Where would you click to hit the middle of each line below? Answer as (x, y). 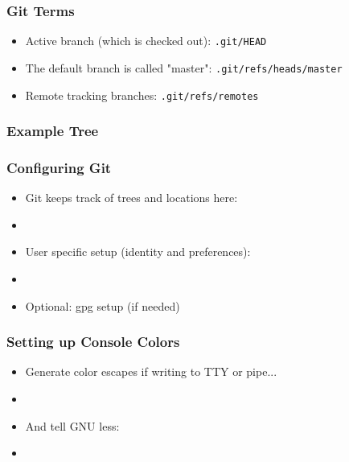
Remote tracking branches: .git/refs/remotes (142, 95)
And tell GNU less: (72, 425)
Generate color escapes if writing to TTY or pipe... (151, 371)
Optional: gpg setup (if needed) (103, 305)
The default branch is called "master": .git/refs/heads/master (184, 67)
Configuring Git (59, 167)
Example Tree (53, 131)
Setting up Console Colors (93, 342)
